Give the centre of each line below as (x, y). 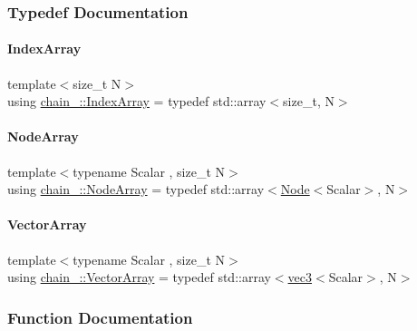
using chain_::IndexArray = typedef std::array (137, 101)
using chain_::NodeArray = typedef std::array (136, 189)
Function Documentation (100, 317)
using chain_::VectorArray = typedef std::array (139, 277)
